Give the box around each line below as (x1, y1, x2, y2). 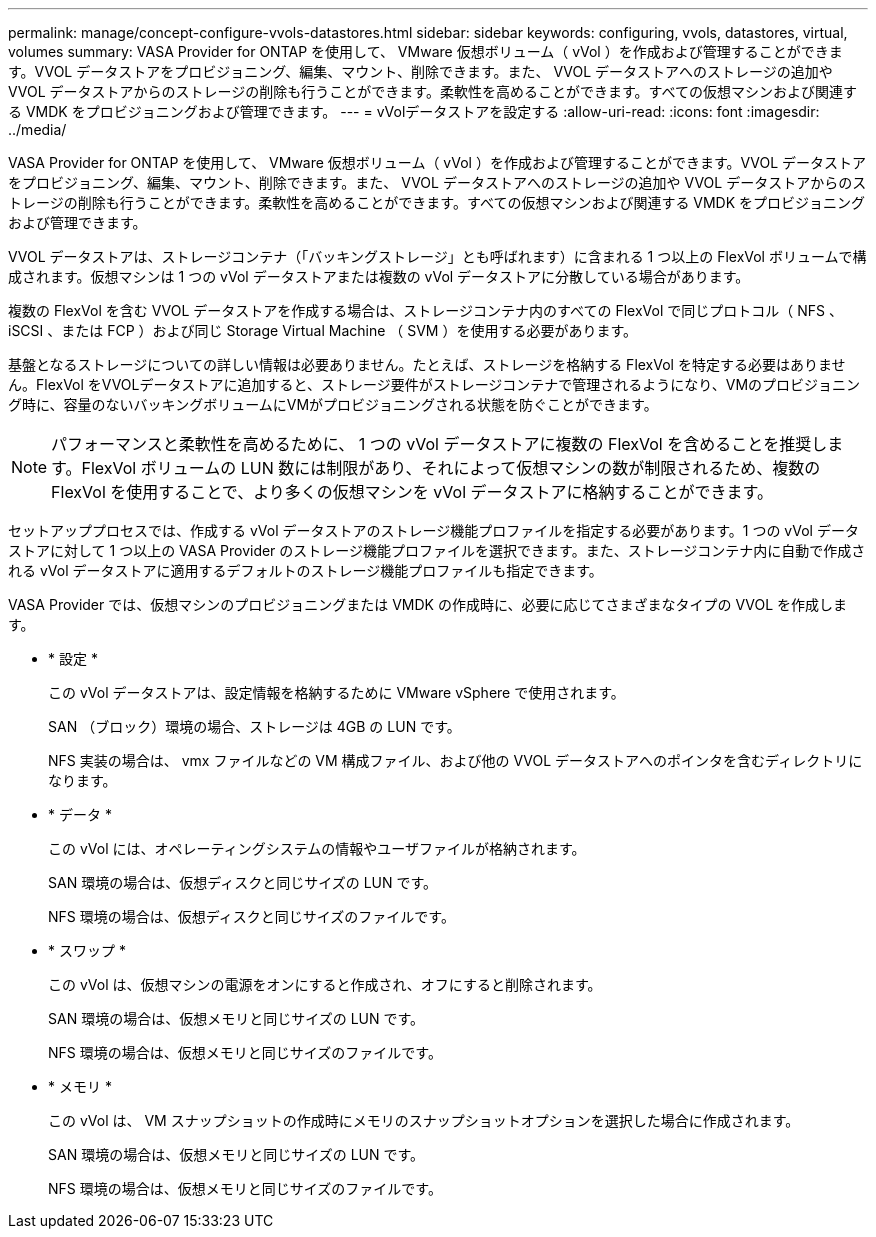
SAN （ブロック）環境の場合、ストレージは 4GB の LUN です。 (48, 718, 461, 735)
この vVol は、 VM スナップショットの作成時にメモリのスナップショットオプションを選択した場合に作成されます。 (48, 1112, 800, 1129)
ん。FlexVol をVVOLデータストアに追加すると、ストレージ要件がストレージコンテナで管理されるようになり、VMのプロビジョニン (8, 376, 861, 393)
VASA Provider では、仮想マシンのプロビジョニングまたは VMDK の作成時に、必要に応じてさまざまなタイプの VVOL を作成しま (8, 596, 848, 613)
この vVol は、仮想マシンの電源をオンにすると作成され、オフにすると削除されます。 (48, 976, 602, 993)
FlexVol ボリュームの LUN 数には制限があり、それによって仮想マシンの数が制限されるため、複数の (81, 458, 821, 478)
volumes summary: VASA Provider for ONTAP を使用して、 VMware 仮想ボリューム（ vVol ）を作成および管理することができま (8, 43, 843, 60)
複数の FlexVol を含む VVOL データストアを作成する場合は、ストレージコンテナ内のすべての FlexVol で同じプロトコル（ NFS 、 (8, 302, 843, 319)
